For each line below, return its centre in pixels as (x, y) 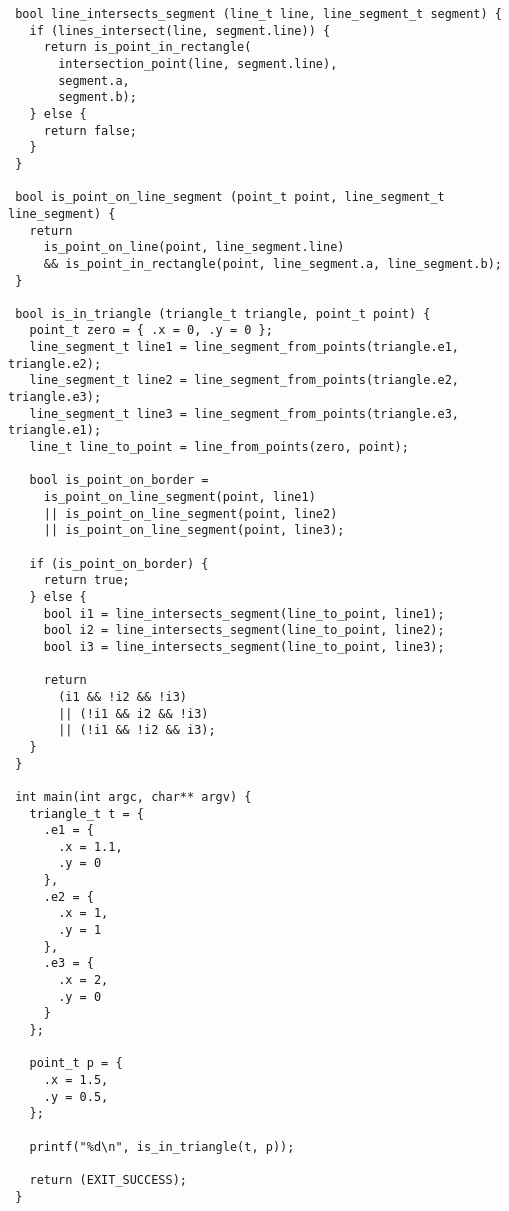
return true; (86, 580)
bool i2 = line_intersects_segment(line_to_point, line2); (244, 630)
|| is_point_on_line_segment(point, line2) (190, 513)
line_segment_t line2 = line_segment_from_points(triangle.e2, (244, 380)
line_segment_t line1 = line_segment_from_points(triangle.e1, (244, 347)
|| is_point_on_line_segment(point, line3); (194, 530)
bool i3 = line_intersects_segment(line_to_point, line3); (244, 646)
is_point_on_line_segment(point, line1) (179, 497)
